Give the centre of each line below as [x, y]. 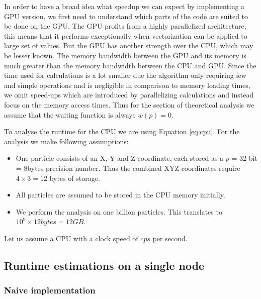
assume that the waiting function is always [70, 114]
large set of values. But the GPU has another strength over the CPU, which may [129, 45]
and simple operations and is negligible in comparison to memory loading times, [127, 85]
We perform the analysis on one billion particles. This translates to [119, 211]
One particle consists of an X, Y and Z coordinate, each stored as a [120, 158]
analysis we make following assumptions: [66, 141]
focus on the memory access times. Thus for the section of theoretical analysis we [129, 104]
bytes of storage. [75, 178]
